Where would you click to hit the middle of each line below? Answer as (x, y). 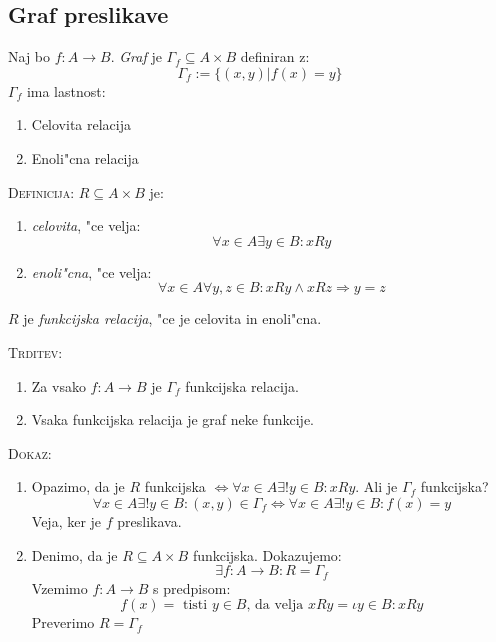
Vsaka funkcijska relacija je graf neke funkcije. (172, 419)
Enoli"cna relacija (85, 157)
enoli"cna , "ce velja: (91, 271)
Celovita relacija (81, 124)
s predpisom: (192, 587)
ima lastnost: (66, 90)
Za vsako (58, 385)
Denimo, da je (74, 554)
